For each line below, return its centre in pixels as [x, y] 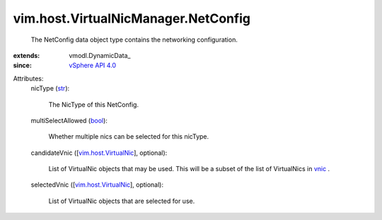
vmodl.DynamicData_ [100, 55]
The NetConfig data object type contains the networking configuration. [134, 40]
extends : [27, 55]
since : [22, 65]
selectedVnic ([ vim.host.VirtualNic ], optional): [97, 185]
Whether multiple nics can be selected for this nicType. [129, 137]
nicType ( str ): [50, 88]
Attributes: [28, 79]
